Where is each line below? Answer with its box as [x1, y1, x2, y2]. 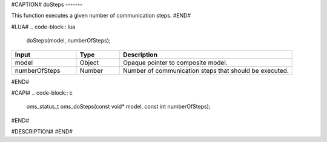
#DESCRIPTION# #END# [11, 128, 73, 135]
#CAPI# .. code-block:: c [11, 89, 73, 96]
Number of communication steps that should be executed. [123, 66, 289, 75]
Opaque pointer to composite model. [123, 58, 228, 67]
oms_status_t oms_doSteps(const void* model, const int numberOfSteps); [26, 103, 211, 110]
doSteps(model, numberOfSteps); [26, 37, 111, 44]
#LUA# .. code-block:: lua [11, 23, 76, 30]
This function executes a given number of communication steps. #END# [11, 12, 191, 19]
